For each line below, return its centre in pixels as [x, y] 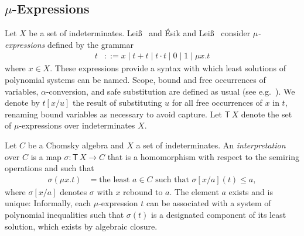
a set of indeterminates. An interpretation [211, 145]
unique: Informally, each [48, 203]
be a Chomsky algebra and [76, 145]
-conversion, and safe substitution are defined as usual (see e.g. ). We [170, 91]
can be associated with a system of [209, 203]
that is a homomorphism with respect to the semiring [204, 156]
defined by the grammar [90, 44]
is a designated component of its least [219, 214]
